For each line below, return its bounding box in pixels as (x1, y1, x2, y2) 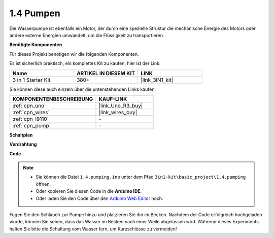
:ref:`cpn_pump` (12, 122, 51, 129)
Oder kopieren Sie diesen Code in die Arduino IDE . (36, 188, 142, 194)
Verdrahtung (9, 141, 37, 147)
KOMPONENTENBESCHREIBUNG (12, 95, 93, 103)
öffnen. (36, 181, 51, 187)
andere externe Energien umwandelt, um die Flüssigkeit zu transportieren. (9, 32, 164, 38)
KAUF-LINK (98, 95, 127, 103)
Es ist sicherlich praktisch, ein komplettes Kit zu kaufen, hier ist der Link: (9, 60, 161, 66)
